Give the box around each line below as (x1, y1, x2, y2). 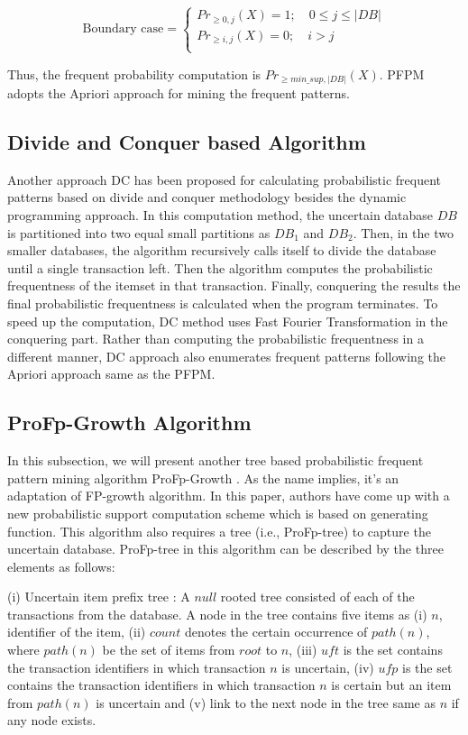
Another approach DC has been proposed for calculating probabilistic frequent (7, 170, 441, 188)
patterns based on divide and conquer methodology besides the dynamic (7, 188, 407, 207)
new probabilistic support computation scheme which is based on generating (7, 503, 428, 522)
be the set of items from (102, 640, 235, 659)
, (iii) (289, 640, 317, 659)
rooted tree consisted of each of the (220, 587, 415, 606)
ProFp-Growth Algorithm (7, 409, 252, 436)
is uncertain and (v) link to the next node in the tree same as (96, 693, 436, 712)
